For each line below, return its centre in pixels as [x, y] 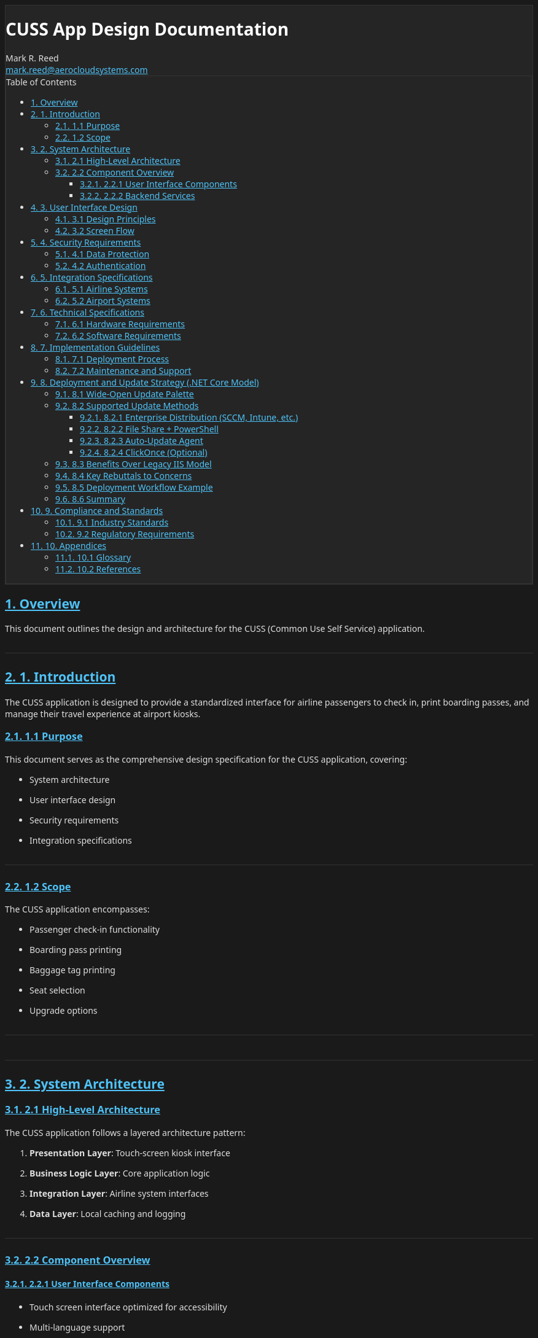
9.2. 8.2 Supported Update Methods [127, 405]
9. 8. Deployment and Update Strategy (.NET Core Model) [145, 382]
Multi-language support [77, 1327]
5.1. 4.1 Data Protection [103, 254]
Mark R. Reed [32, 58]
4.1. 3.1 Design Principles [106, 219]
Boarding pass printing [76, 949]
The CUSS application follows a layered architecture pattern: [125, 1132]
